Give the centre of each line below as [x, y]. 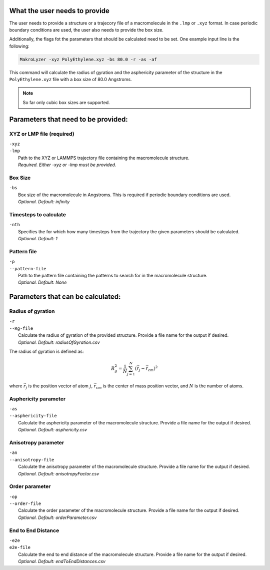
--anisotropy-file [32, 460]
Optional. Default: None [42, 282]
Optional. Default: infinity [44, 202]
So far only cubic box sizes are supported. [66, 102]
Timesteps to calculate [37, 214]
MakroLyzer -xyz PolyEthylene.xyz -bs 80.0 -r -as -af [88, 59]
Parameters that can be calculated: [65, 297]
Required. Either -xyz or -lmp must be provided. [67, 165]
